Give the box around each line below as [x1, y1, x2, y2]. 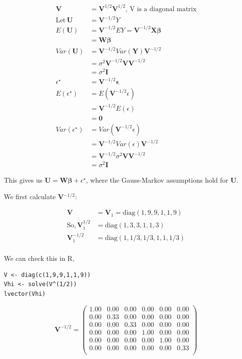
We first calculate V [4, 191, 64, 201]
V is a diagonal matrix [129, 5, 197, 13]
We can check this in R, [4, 253, 75, 263]
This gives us [4, 175, 43, 185]
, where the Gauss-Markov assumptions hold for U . [86, 175, 239, 185]
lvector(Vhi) [4, 290, 46, 297]
